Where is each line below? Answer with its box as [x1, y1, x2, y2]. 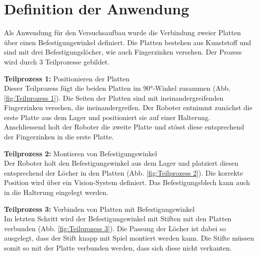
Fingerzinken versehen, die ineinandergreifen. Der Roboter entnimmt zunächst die [4, 102, 253, 113]
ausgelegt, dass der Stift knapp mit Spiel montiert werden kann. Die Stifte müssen [4, 233, 254, 243]
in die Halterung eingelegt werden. [4, 187, 109, 197]
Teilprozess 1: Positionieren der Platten [4, 73, 129, 83]
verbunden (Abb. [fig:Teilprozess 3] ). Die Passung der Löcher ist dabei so [4, 223, 226, 233]
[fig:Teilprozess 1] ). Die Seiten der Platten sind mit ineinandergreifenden [4, 92, 224, 103]
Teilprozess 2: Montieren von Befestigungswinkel [4, 148, 157, 158]
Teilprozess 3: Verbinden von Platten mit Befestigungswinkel [4, 203, 195, 214]
